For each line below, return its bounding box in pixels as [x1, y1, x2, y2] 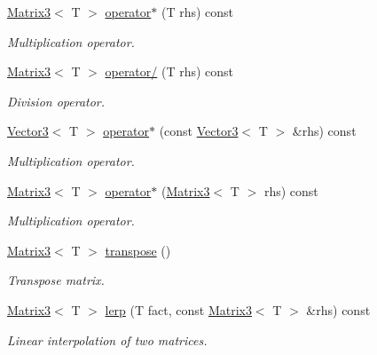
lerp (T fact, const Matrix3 [105, 300, 252, 319]
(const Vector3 [159, 122, 239, 140]
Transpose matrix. [7, 271, 105, 289]
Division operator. [7, 91, 106, 110]
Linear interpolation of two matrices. [7, 330, 208, 349]
